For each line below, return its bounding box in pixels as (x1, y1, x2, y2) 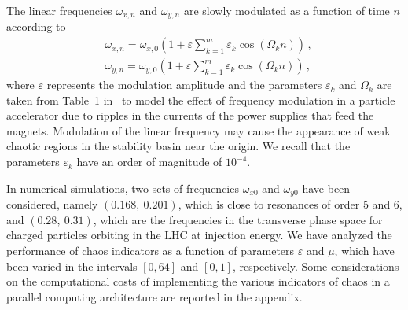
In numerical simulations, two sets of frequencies (6, 179, 239, 196)
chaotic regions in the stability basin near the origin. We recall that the (6, 138, 351, 154)
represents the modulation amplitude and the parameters (46, 76, 322, 93)
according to (6, 18, 66, 35)
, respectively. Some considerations (232, 257, 399, 274)
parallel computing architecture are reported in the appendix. (6, 288, 303, 304)
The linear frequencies (6, 2, 112, 18)
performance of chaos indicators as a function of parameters (6, 242, 295, 258)
